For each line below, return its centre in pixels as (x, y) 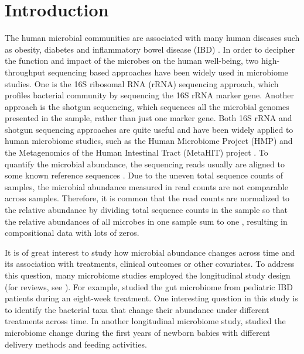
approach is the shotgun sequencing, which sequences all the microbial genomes (147, 106)
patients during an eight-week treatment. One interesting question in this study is (151, 298)
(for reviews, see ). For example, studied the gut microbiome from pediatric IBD (149, 286)
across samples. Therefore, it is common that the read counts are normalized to (147, 198)
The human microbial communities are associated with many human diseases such (152, 38)
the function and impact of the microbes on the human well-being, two (132, 61)
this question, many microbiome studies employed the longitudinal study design (148, 275)
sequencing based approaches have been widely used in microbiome (168, 72)
